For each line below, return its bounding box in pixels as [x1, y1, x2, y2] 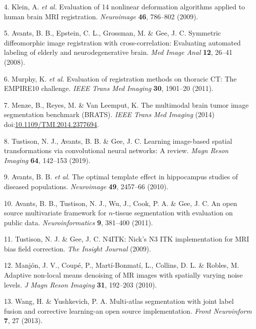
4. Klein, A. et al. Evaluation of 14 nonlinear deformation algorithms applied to [4, 1, 245, 11]
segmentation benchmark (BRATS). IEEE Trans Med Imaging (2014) [4, 109, 214, 120]
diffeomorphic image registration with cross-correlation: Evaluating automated [4, 37, 241, 47]
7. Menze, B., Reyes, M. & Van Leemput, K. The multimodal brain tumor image [4, 99, 249, 110]
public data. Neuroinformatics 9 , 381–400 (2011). [4, 217, 153, 227]
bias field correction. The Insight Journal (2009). [4, 243, 151, 253]
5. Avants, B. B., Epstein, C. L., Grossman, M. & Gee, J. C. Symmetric [4, 28, 221, 38]
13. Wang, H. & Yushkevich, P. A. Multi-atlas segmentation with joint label [4, 296, 234, 306]
